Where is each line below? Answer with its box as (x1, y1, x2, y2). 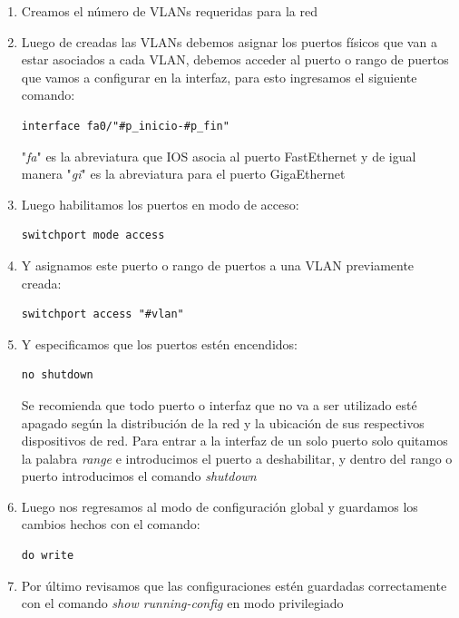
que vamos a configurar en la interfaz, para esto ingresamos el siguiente (21, 67, 417, 86)
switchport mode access (21, 229, 165, 242)
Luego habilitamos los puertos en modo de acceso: (21, 194, 299, 213)
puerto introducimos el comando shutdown (21, 466, 257, 486)
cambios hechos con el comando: (21, 515, 200, 534)
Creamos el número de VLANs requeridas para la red (21, 2, 317, 20)
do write (21, 549, 74, 563)
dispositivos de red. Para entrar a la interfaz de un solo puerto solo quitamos (21, 431, 448, 450)
